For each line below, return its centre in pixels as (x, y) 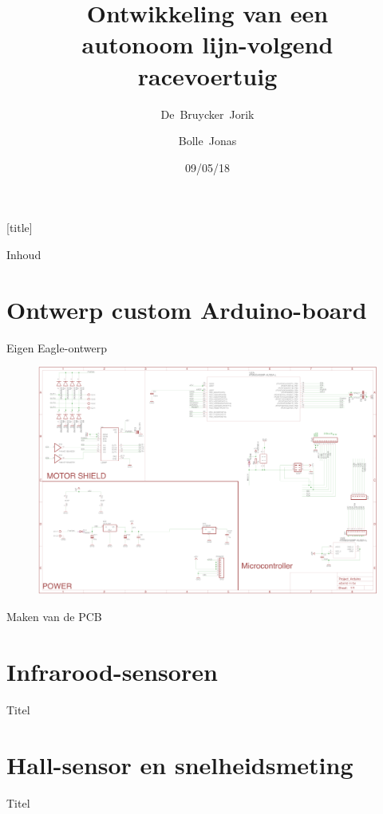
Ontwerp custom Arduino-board (187, 309)
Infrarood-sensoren (112, 671)
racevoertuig (207, 75)
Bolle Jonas (207, 141)
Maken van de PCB (54, 617)
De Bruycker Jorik (207, 114)
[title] (20, 228)
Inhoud (24, 254)
